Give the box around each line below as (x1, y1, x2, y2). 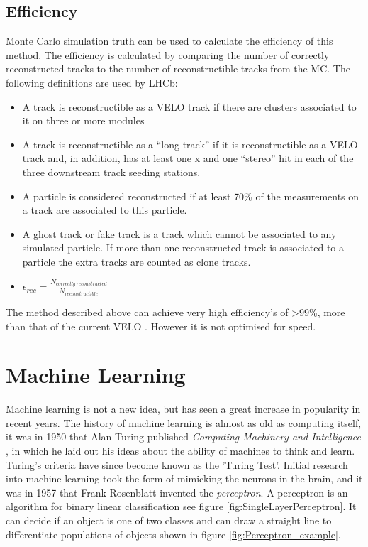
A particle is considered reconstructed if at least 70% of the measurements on (22, 188, 359, 203)
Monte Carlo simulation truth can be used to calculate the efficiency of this (6, 33, 333, 48)
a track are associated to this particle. (22, 202, 187, 217)
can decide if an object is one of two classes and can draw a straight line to (6, 513, 332, 527)
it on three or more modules (22, 113, 145, 128)
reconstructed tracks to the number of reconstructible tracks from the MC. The (6, 61, 350, 76)
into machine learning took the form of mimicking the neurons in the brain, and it (6, 471, 363, 486)
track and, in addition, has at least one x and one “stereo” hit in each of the (22, 151, 354, 166)
